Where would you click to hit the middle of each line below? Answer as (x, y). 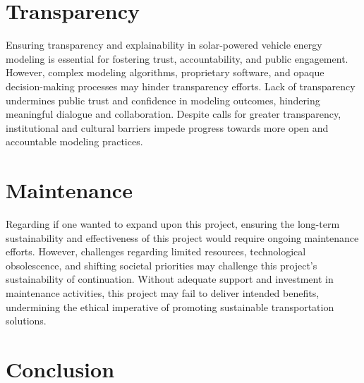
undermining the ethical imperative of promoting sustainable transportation (170, 306)
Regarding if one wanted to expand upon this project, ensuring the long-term (173, 224)
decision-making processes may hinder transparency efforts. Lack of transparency (181, 86)
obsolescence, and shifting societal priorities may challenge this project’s (162, 265)
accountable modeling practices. (74, 141)
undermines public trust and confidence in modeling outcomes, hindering (163, 100)
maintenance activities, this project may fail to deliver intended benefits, (163, 292)
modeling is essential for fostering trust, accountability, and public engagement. (177, 58)
